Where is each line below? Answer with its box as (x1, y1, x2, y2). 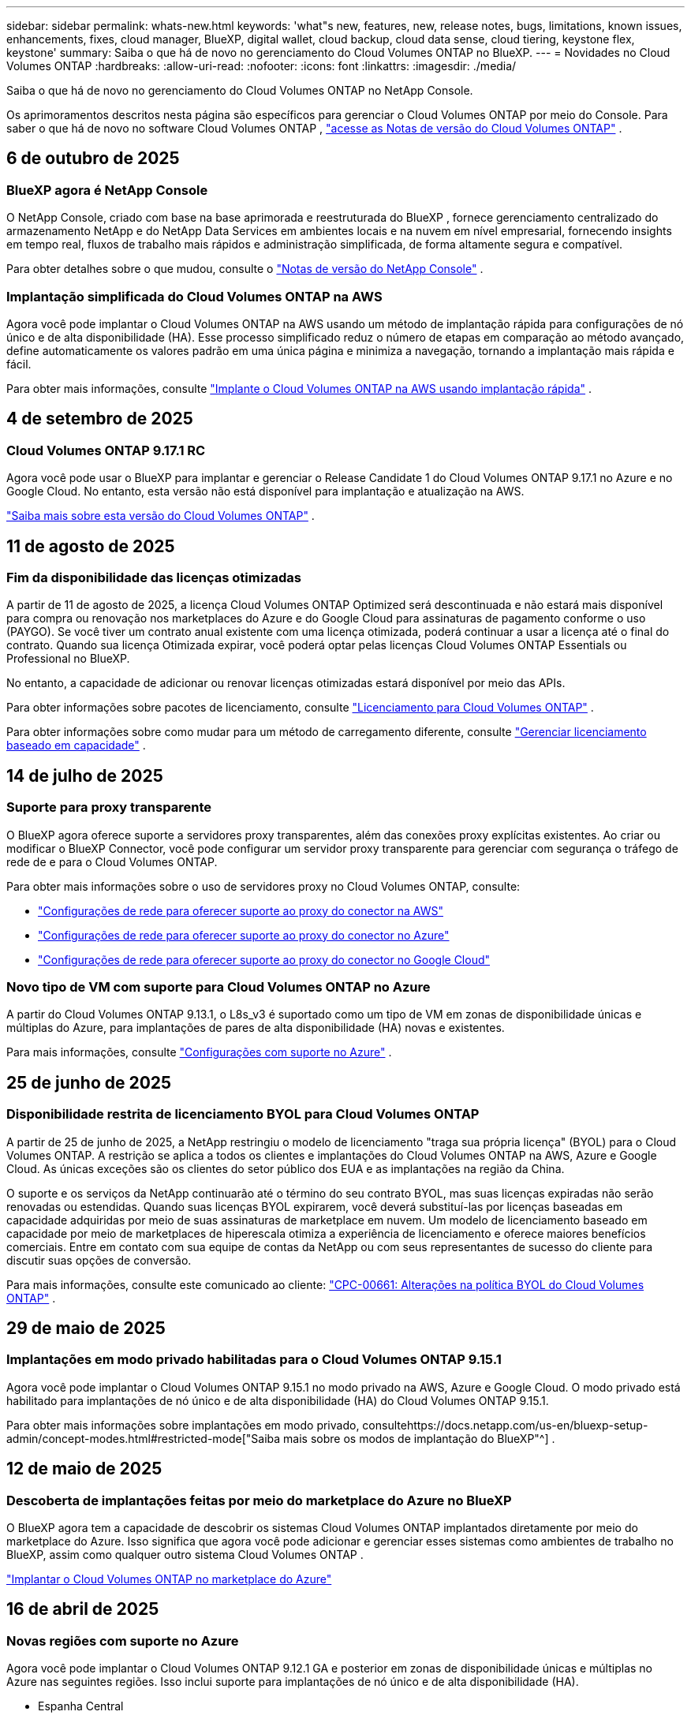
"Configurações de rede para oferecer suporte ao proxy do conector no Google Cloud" (38, 952, 491, 966)
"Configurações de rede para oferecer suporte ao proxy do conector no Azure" (38, 928, 450, 942)
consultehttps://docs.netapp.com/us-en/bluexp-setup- (362, 1418, 648, 1432)
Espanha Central (38, 1699, 124, 1713)
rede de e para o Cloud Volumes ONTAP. (6, 854, 218, 869)
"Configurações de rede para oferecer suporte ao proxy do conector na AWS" (38, 903, 443, 917)
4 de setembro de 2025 (6, 409, 193, 429)
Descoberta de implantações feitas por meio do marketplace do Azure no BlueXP (6, 1492, 512, 1508)
